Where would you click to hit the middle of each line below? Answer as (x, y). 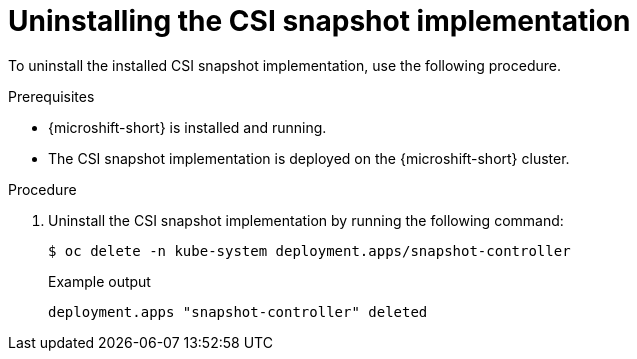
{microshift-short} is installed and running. (187, 127)
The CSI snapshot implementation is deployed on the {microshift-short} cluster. (309, 158)
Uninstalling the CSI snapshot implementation (319, 21)
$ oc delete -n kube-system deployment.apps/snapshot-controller (309, 250)
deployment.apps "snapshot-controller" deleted (238, 311)
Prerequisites (51, 96)
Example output (99, 281)
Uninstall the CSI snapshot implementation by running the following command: (306, 220)
